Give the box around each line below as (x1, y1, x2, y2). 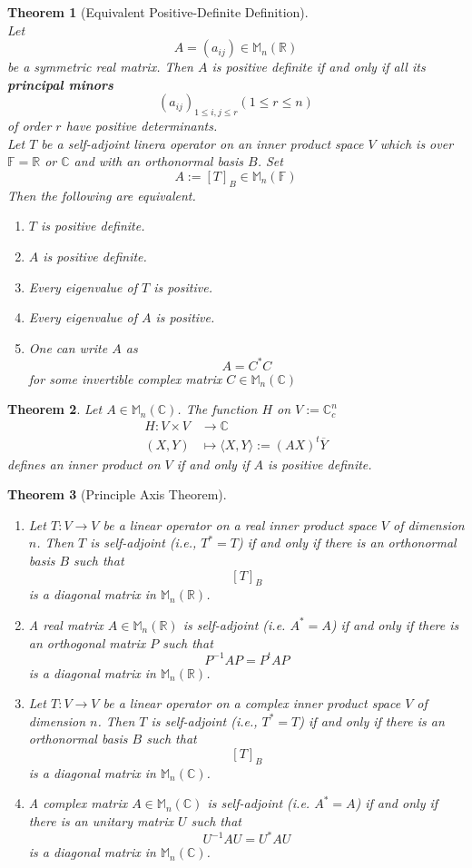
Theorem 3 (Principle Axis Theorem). (7, 485, 227, 504)
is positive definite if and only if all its (211, 57, 426, 76)
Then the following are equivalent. (7, 185, 196, 204)
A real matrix (28, 615, 103, 634)
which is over (379, 133, 454, 153)
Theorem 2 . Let (7, 399, 103, 419)
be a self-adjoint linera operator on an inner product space (41, 133, 364, 153)
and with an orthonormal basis (74, 152, 244, 171)
